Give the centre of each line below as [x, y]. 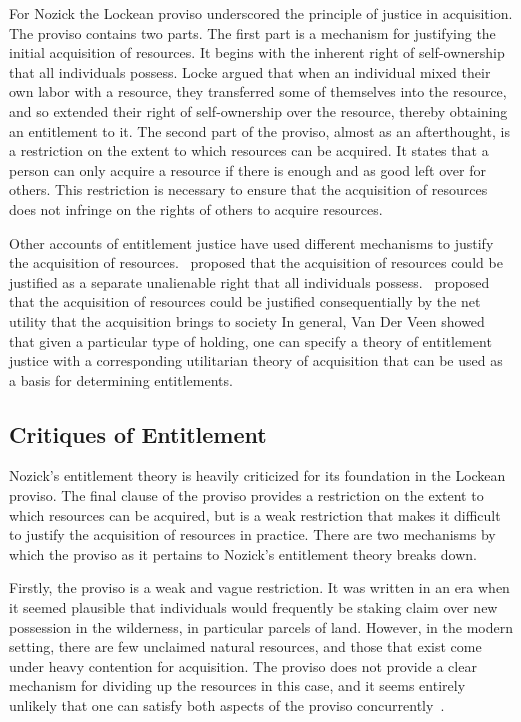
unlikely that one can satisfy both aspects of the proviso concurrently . [227, 705]
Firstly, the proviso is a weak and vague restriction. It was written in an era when [259, 587]
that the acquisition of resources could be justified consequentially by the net [245, 301]
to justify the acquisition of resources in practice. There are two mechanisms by [252, 534]
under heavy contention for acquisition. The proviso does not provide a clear [243, 665]
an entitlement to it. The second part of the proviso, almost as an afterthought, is [259, 130]
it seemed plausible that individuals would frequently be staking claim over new [253, 607]
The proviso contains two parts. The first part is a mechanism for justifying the [252, 32]
